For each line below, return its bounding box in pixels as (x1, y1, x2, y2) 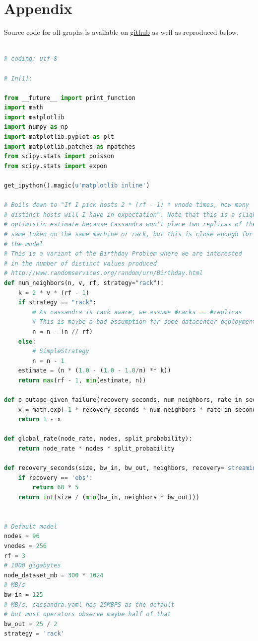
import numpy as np (4, 123, 68, 131)
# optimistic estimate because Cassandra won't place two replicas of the (4, 221, 257, 228)
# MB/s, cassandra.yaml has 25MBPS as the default (4, 601, 175, 608)
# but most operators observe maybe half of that (4, 611, 171, 618)
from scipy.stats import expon (4, 162, 107, 170)
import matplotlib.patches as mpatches (4, 143, 135, 150)
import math (4, 104, 43, 111)
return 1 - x (18, 416, 61, 423)
